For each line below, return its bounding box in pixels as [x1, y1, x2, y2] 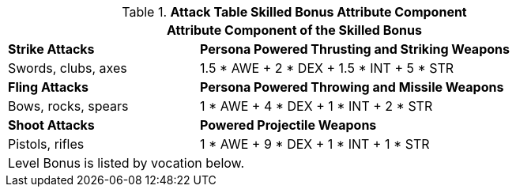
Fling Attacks [8, 79, 89, 95]
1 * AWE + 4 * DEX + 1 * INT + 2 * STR [199, 98, 433, 114]
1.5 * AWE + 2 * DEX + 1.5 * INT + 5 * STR [199, 60, 454, 76]
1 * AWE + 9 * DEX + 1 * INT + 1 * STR [199, 136, 430, 152]
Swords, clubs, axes [8, 60, 127, 76]
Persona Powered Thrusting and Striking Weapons [199, 41, 510, 57]
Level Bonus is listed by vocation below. [8, 155, 245, 171]
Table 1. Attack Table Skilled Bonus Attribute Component [122, 4, 467, 20]
